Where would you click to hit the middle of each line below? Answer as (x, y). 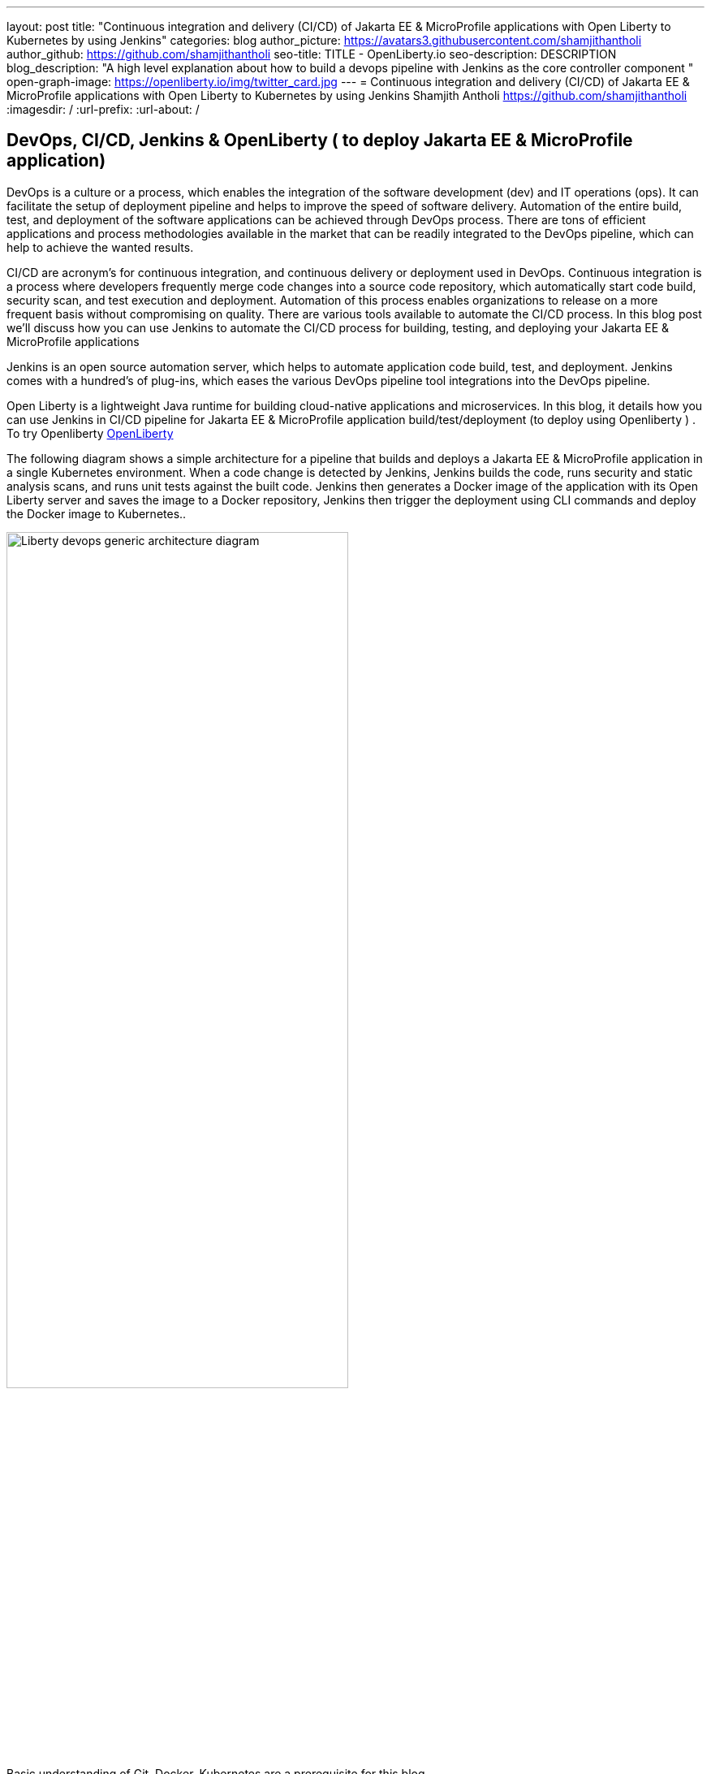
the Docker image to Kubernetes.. (97, 513)
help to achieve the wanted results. (100, 247)
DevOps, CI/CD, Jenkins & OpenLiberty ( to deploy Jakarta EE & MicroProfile (320, 141)
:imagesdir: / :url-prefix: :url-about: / (103, 109)
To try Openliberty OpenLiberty (90, 433)
